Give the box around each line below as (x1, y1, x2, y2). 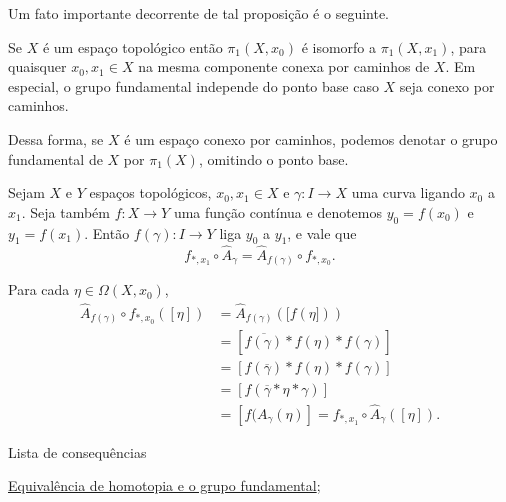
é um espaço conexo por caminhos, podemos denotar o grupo (124, 128, 498, 149)
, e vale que (287, 222, 357, 243)
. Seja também (21, 201, 110, 222)
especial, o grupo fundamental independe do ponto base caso (8, 75, 379, 96)
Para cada (8, 279, 70, 300)
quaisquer (8, 56, 67, 77)
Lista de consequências (8, 441, 147, 462)
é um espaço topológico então (42, 36, 223, 57)
